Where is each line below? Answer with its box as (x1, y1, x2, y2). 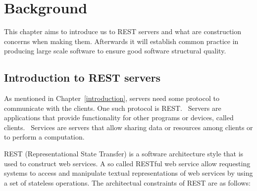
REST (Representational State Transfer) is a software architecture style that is (4, 148, 244, 159)
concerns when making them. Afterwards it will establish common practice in (4, 36, 239, 46)
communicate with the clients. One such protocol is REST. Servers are (4, 102, 221, 113)
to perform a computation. (4, 132, 85, 142)
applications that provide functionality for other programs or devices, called (4, 112, 234, 123)
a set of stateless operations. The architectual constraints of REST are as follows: (4, 177, 251, 188)
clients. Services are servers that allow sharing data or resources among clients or (4, 122, 253, 132)
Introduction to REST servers (4, 70, 161, 85)
